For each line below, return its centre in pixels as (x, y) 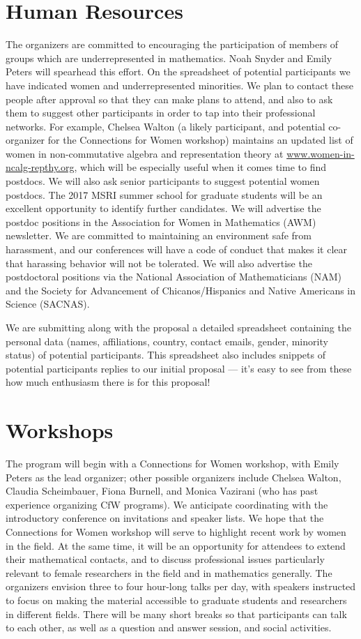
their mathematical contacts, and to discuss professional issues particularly (165, 559)
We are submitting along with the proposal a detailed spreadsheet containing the (178, 327)
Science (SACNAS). (48, 304)
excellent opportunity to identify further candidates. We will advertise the (163, 208)
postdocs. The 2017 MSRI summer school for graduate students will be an (164, 194)
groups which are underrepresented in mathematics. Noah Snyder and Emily (169, 58)
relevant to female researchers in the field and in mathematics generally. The (169, 572)
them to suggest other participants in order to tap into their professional (161, 113)
